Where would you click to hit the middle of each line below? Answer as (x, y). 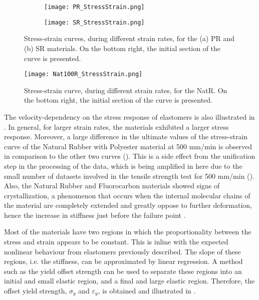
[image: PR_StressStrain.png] (94, 7)
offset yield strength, (36, 291)
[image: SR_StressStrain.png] (94, 22)
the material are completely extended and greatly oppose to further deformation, (128, 205)
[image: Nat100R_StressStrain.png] (83, 74)
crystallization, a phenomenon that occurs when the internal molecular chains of (127, 195)
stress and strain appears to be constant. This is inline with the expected (116, 242)
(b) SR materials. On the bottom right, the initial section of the (122, 48)
